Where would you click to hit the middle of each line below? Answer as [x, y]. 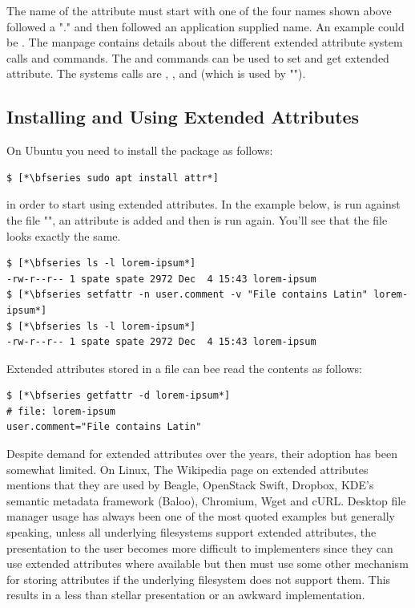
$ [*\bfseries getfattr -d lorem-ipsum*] [119, 396]
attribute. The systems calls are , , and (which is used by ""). [156, 73]
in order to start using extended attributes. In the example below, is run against [203, 204]
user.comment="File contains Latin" [104, 427]
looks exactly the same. [64, 235]
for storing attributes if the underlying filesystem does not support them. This [199, 579]
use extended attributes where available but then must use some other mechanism [207, 563]
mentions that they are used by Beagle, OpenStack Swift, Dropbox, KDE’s [190, 485]
